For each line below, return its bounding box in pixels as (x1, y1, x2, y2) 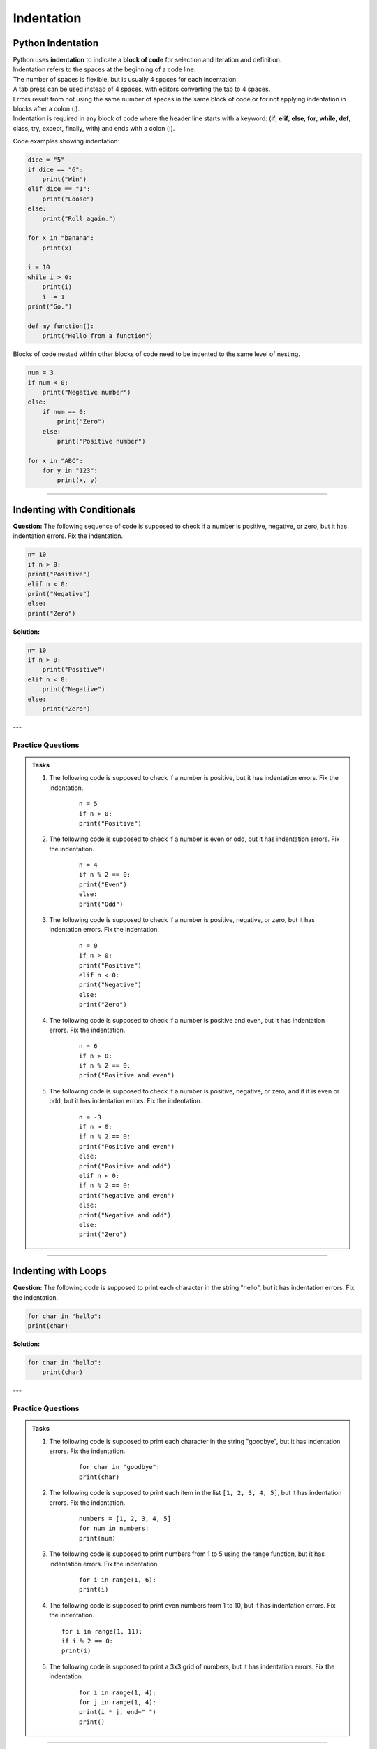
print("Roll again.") (42, 214, 117, 222)
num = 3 (27, 369, 54, 377)
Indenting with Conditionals (13, 504, 136, 516)
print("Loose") (42, 194, 94, 203)
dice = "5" (27, 156, 65, 164)
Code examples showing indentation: (13, 137, 120, 146)
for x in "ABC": (27, 457, 84, 465)
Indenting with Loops (13, 1265, 108, 1277)
